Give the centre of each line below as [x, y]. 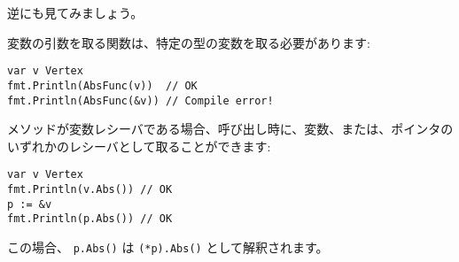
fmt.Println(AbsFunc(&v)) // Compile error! [140, 100]
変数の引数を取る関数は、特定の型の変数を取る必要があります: [189, 42]
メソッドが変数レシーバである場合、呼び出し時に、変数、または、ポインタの [230, 129]
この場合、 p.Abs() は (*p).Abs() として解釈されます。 [168, 247]
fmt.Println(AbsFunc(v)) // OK [102, 85]
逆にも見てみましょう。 [75, 12]
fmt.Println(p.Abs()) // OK [90, 219]
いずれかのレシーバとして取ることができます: [139, 146]
